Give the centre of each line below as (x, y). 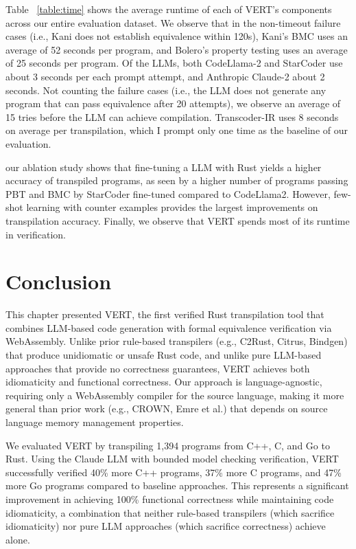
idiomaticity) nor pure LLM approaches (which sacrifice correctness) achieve (166, 526)
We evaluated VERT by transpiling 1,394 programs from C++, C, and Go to (168, 445)
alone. (18, 539)
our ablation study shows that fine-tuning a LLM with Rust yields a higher (164, 167)
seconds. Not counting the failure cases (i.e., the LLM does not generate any (166, 90)
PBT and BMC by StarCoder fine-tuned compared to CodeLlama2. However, (168, 193)
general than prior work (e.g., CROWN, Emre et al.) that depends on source (167, 408)
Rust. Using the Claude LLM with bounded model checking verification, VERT (172, 459)
